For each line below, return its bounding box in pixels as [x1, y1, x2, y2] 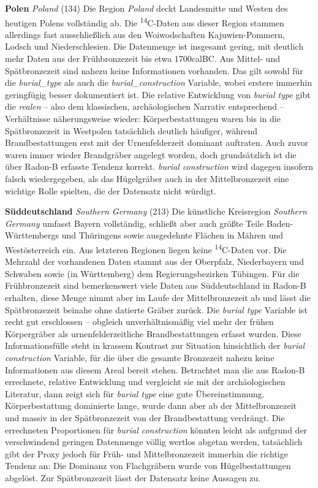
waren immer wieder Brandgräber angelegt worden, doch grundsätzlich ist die [5, 148, 297, 161]
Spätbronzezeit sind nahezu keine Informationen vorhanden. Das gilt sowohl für [5, 64, 303, 77]
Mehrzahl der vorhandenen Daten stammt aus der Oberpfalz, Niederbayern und [5, 255, 304, 268]
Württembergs [5, 229, 59, 242]
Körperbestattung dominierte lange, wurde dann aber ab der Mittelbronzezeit [5, 399, 297, 412]
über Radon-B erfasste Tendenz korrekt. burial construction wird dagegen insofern [5, 160, 314, 173]
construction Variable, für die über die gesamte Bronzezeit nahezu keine [5, 351, 274, 364]
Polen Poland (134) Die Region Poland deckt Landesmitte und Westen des [5, 2, 288, 14]
